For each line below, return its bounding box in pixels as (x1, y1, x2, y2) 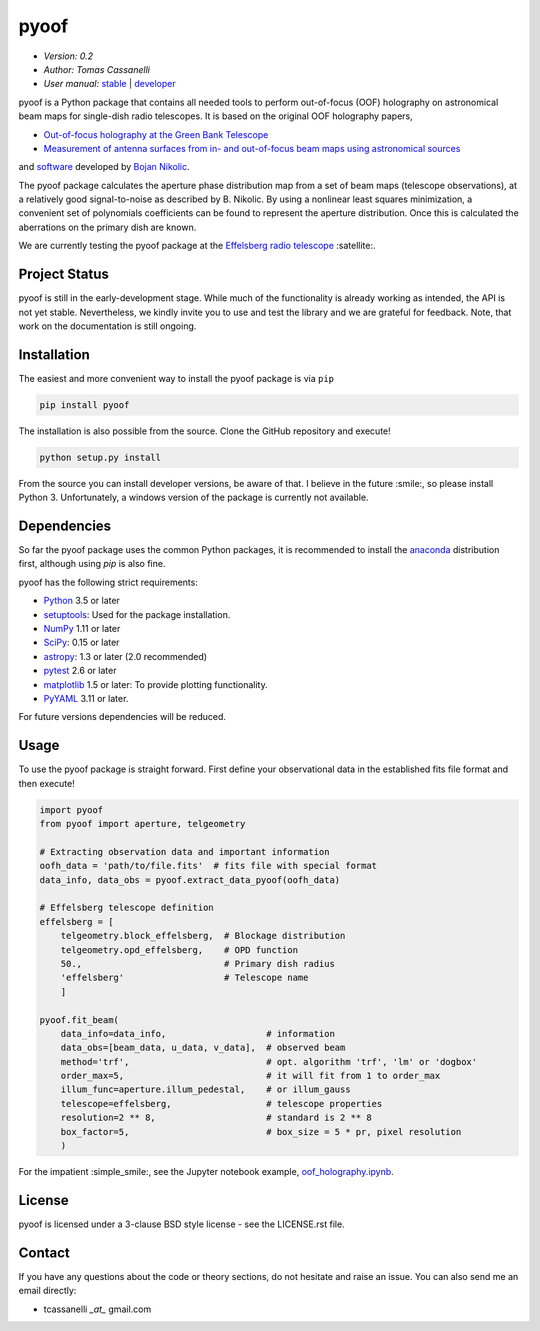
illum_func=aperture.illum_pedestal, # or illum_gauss (60, 1084, 351, 1095)
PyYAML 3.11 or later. (43, 692, 129, 704)
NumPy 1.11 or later (43, 623, 121, 635)
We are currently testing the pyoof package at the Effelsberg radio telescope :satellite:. (18, 240, 376, 252)
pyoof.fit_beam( (39, 1014, 120, 1025)
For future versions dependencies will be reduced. (18, 711, 227, 723)
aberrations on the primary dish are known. (18, 221, 197, 233)
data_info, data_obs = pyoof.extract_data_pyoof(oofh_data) (39, 874, 341, 885)
